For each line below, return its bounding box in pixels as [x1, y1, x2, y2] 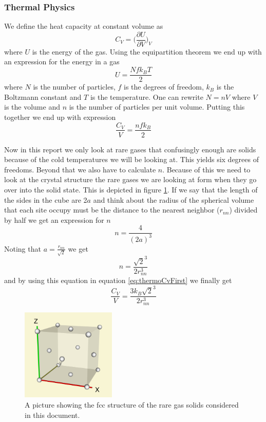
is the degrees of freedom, [124, 81, 204, 92]
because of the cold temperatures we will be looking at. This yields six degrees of [4, 154, 259, 165]
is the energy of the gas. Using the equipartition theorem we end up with [32, 46, 262, 57]
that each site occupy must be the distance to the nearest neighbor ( [4, 204, 220, 215]
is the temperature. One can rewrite [90, 91, 203, 102]
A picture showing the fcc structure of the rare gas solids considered [25, 399, 239, 410]
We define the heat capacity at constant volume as [4, 21, 163, 31]
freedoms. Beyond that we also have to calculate [4, 164, 156, 174]
